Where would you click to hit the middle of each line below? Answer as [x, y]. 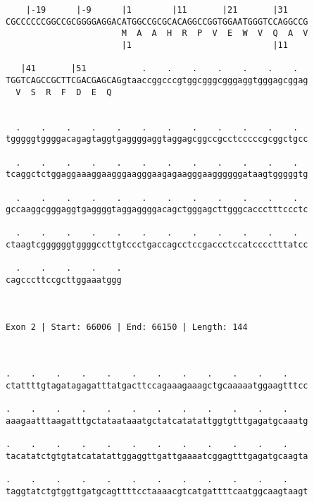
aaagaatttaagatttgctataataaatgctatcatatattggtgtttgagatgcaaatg [157, 421]
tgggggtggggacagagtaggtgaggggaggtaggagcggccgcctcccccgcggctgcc [157, 139]
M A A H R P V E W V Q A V [215, 33]
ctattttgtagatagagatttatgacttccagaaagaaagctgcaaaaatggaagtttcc [157, 386]
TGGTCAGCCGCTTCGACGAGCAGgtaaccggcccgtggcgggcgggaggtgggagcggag [157, 80]
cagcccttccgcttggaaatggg [64, 280]
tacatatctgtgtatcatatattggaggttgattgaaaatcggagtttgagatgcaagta [157, 456]
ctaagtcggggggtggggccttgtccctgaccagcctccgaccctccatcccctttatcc [157, 245]
